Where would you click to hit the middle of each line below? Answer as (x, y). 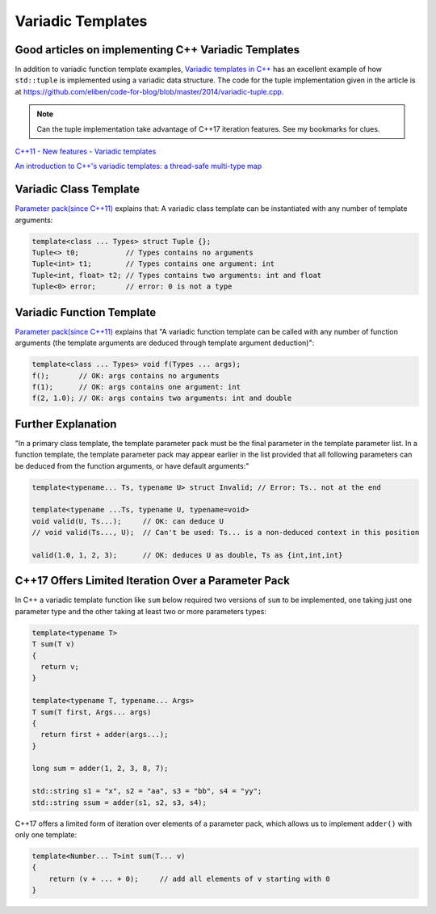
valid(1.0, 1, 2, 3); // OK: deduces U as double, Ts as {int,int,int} (187, 555)
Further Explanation (66, 424)
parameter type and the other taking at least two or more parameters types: (140, 611)
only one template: (46, 835)
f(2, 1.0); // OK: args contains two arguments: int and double (162, 398)
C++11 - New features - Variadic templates (86, 152)
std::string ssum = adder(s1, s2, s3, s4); (119, 802)
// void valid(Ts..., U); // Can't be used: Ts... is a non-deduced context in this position (226, 533)
